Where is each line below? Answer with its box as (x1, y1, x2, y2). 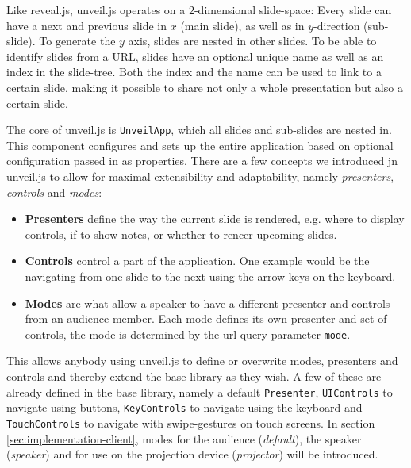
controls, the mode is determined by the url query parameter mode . (25, 325, 351, 342)
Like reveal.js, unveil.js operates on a (6, 2, 186, 17)
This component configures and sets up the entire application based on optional (6, 136, 394, 153)
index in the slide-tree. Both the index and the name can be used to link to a (6, 63, 382, 80)
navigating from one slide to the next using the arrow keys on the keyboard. (25, 267, 396, 284)
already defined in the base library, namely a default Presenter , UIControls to (6, 383, 393, 400)
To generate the (39, 33, 116, 49)
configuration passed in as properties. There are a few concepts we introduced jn (6, 152, 398, 169)
